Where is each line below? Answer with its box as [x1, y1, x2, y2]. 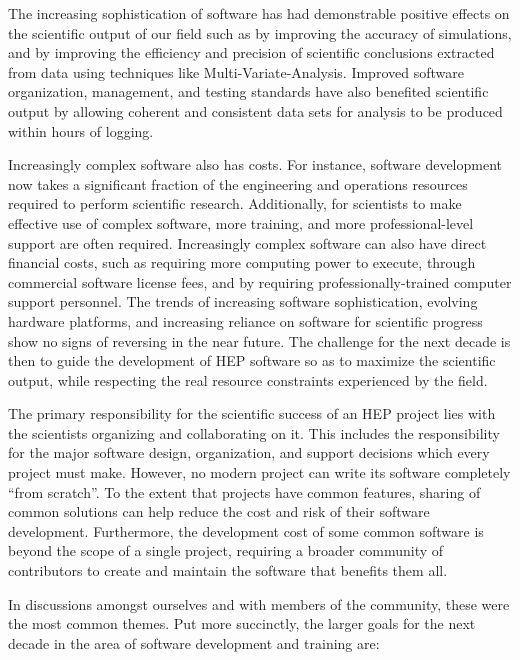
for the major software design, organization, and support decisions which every [8, 442, 490, 463]
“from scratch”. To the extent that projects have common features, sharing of [8, 481, 481, 502]
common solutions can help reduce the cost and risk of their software [8, 501, 430, 522]
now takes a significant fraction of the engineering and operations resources [8, 173, 468, 194]
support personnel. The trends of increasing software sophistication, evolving [8, 291, 478, 312]
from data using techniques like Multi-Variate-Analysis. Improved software [8, 61, 464, 82]
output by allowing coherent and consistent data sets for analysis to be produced [8, 100, 503, 121]
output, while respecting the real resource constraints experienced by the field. [8, 369, 488, 390]
